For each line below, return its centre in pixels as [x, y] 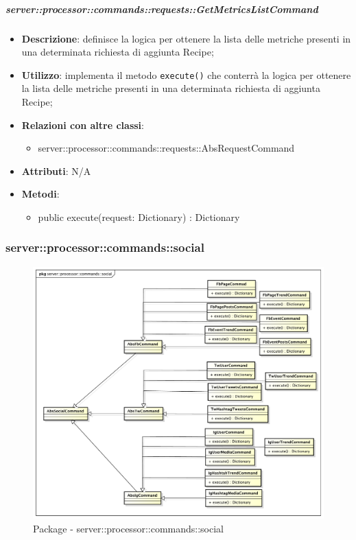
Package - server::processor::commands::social [128, 528]
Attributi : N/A [56, 171]
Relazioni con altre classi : [83, 125]
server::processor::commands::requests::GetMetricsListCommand [162, 9]
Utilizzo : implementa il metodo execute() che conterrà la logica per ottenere [186, 74]
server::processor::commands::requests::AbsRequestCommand [166, 148]
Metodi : [40, 194]
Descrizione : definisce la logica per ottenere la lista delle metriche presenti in [186, 38]
